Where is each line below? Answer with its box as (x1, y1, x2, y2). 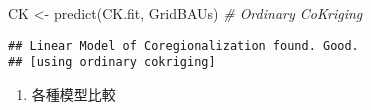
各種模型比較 (31, 83, 116, 104)
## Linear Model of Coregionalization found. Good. (8, 38, 359, 53)
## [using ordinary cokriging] (8, 55, 216, 70)
